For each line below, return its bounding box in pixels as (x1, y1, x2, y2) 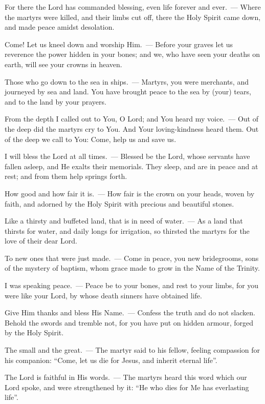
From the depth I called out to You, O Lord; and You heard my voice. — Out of (5, 113, 258, 124)
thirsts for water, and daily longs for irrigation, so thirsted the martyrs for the (5, 225, 250, 236)
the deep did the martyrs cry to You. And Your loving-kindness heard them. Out (5, 123, 259, 134)
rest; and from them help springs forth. (5, 171, 127, 181)
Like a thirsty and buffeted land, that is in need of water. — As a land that (5, 215, 243, 226)
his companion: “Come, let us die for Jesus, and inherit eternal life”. (5, 354, 217, 365)
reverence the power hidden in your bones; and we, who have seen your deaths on (5, 49, 260, 59)
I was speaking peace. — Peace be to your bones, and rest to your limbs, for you (5, 280, 259, 291)
